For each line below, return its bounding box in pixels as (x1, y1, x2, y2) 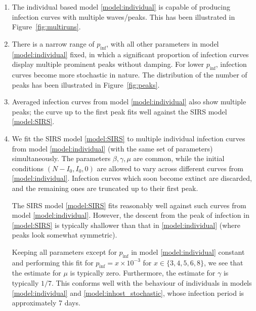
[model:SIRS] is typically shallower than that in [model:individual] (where (12, 219, 241, 230)
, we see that (204, 257, 243, 267)
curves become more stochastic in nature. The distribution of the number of (12, 69, 247, 80)
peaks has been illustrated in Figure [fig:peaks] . (12, 79, 160, 90)
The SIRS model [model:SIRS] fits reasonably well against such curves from (12, 200, 246, 210)
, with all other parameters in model (106, 38, 219, 49)
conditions (12, 163, 44, 173)
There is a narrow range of (12, 38, 95, 49)
